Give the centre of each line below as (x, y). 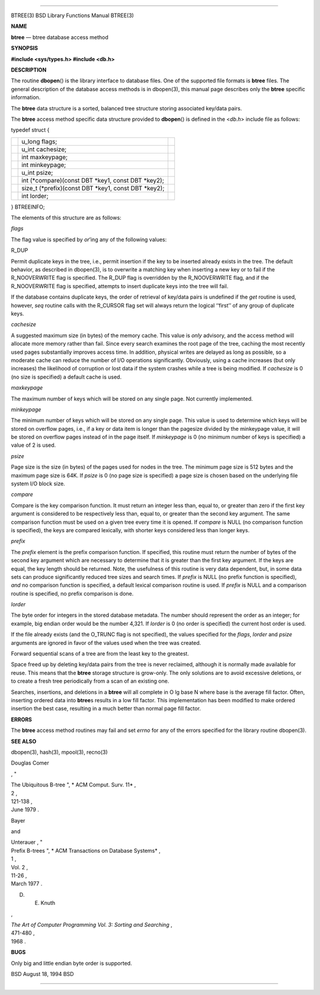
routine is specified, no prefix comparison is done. (72, 593)
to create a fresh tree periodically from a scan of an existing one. (90, 681)
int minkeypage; (44, 165)
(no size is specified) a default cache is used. (66, 377)
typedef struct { (30, 130)
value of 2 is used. (33, 445)
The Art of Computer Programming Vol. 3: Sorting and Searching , (92, 924)
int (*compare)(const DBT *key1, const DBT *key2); (93, 180)
